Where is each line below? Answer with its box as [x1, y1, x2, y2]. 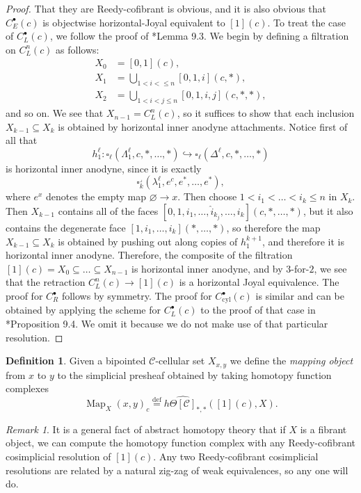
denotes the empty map [46, 189, 147, 204]
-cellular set [155, 353, 205, 368]
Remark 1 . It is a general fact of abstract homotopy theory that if [6, 421, 286, 436]
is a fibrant [300, 421, 347, 436]
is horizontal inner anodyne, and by [131, 261, 283, 275]
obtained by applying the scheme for [6, 302, 161, 317]
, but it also [303, 204, 353, 218]
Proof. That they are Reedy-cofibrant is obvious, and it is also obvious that [6, 1, 327, 15]
